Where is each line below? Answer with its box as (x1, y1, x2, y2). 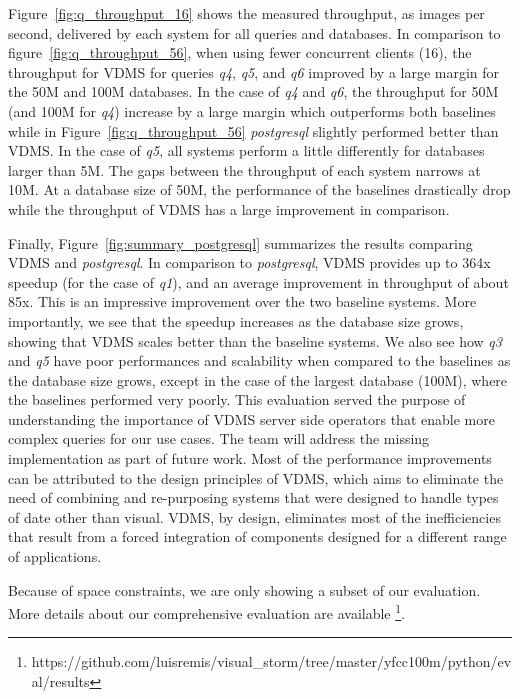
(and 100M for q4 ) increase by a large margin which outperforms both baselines (8, 100, 496, 121)
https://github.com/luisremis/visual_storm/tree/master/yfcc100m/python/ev (31, 651, 512, 672)
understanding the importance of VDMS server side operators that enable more (8, 408, 495, 429)
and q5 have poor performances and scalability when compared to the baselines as (8, 350, 511, 371)
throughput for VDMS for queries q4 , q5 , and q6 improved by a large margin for (8, 61, 500, 82)
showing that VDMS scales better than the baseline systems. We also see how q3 (8, 330, 502, 351)
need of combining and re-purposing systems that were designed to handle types (8, 487, 499, 508)
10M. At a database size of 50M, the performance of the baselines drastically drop (8, 179, 511, 200)
